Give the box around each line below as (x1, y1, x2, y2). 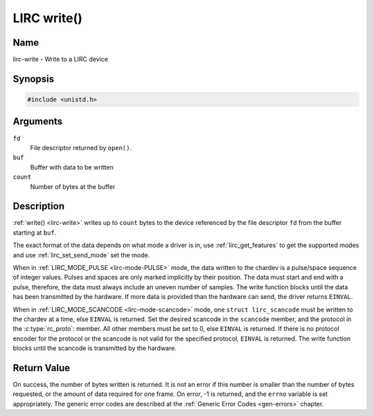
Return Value (12, 362, 71, 374)
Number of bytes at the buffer (30, 182, 116, 190)
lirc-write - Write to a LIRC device (12, 55, 109, 64)
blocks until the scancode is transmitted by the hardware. (12, 344, 177, 352)
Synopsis (12, 73, 55, 84)
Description (12, 201, 65, 212)
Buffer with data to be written (30, 163, 114, 171)
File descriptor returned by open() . (30, 143, 132, 152)
